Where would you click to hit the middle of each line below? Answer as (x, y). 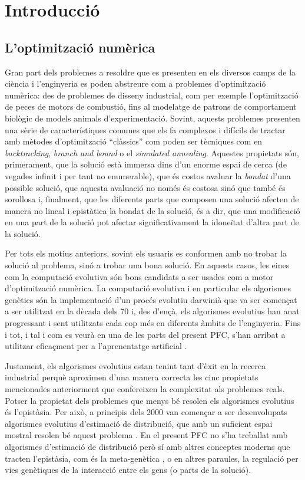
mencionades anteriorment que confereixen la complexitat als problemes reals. (145, 389)
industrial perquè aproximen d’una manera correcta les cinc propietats (132, 377)
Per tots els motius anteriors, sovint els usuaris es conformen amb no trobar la (146, 253)
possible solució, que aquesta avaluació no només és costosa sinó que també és (145, 187)
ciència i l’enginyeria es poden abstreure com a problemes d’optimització (135, 83)
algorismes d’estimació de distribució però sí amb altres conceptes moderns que (147, 446)
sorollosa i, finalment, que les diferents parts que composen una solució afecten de (152, 199)
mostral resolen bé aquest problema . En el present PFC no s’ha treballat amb (146, 435)
